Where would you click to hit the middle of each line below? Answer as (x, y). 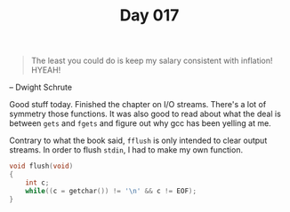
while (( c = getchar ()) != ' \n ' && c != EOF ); (111, 191)
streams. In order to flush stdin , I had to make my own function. (126, 150)
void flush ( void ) (41, 166)
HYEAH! (46, 70)
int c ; (37, 183)
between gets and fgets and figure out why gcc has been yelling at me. (140, 123)
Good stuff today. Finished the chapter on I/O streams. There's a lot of (138, 105)
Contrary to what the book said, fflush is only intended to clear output (138, 141)
